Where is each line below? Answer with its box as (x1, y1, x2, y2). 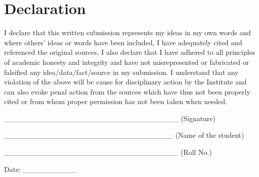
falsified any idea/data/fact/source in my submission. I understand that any (4, 66, 239, 77)
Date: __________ (4, 163, 76, 174)
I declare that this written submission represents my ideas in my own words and (4, 27, 251, 38)
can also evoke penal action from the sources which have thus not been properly (4, 86, 250, 97)
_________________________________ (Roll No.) (4, 147, 212, 157)
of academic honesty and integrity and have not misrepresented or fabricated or (4, 56, 249, 67)
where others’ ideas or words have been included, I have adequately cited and (4, 37, 242, 47)
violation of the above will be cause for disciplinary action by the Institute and (4, 76, 247, 87)
